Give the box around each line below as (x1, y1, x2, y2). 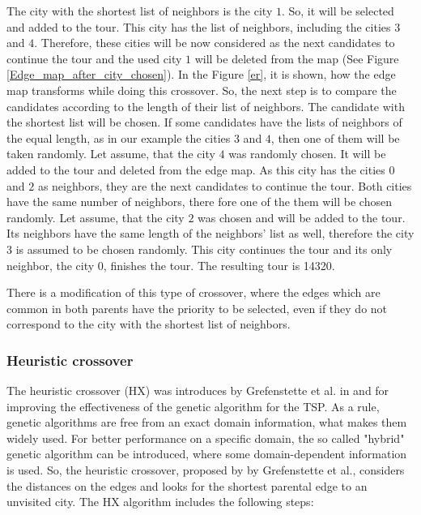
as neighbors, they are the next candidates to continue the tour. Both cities (37, 177, 412, 194)
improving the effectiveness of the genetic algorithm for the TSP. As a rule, (6, 397, 380, 414)
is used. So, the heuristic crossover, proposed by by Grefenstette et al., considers (6, 461, 405, 479)
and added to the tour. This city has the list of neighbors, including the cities (6, 18, 391, 35)
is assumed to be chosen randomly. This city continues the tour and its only (15, 240, 393, 257)
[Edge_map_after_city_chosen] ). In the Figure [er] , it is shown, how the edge (6, 66, 396, 83)
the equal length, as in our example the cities (6, 129, 231, 146)
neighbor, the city (6, 256, 95, 273)
